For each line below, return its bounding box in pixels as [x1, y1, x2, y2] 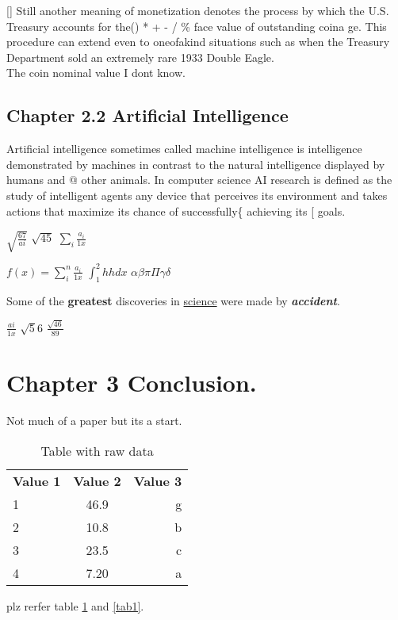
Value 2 [73, 471, 121, 490]
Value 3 [133, 471, 182, 490]
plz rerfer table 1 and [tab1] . [6, 597, 144, 614]
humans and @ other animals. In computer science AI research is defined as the [6, 171, 392, 188]
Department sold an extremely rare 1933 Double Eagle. [6, 48, 274, 65]
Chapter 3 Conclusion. [6, 366, 257, 398]
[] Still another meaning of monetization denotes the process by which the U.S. [6, 2, 389, 18]
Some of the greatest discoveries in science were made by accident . [6, 292, 340, 308]
